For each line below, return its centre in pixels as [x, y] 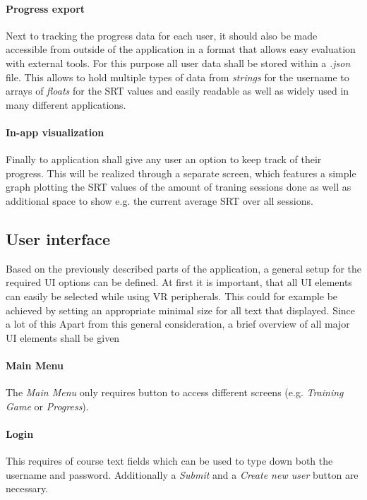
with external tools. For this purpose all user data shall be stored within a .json [178, 63]
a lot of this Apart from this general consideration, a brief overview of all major [178, 324]
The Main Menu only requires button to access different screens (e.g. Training [175, 392]
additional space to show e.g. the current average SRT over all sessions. [160, 200]
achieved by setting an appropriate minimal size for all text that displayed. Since [181, 310]
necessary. [27, 488]
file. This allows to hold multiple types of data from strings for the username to [178, 77]
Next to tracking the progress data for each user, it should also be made [162, 35]
